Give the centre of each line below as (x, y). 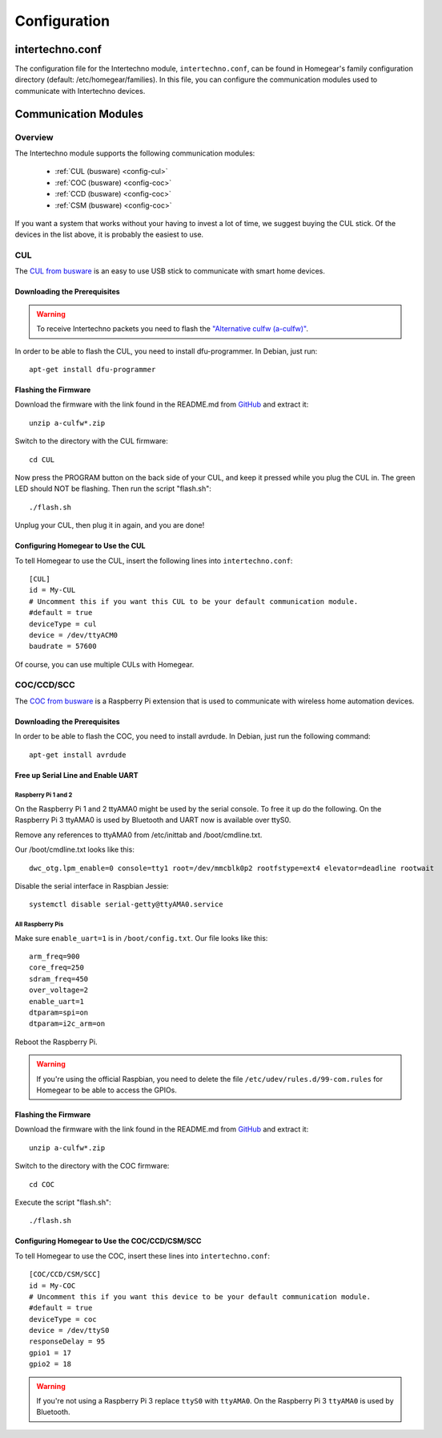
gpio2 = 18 (50, 1364)
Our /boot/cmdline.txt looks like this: (75, 849)
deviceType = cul (63, 624)
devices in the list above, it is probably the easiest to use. (109, 235)
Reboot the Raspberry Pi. (56, 1042)
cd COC (42, 1184)
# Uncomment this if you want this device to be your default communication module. (200, 1296)
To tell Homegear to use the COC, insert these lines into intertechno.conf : (143, 1256)
